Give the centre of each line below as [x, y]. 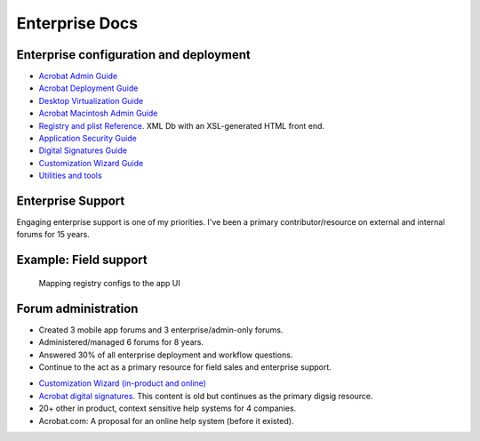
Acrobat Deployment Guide [88, 88]
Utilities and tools [70, 176]
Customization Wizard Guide [91, 163]
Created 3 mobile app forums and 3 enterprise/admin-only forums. [161, 330]
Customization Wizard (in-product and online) [122, 383]
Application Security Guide [88, 139]
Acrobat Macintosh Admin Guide [98, 113]
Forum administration [77, 308]
